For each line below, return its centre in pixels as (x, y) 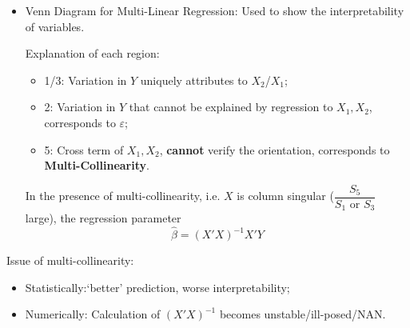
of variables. (55, 26)
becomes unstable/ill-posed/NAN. (303, 314)
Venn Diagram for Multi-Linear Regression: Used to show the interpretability (215, 10)
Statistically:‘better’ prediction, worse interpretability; (157, 287)
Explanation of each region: (92, 53)
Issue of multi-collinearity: (70, 260)
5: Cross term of (84, 149)
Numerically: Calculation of (93, 314)
